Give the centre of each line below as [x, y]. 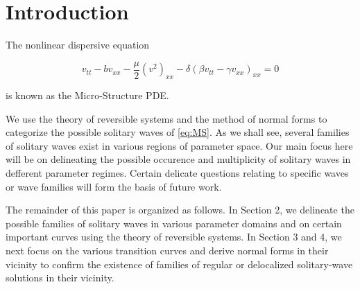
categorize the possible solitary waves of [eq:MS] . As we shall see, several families [178, 132]
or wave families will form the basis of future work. [114, 186]
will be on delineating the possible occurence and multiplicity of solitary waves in [178, 159]
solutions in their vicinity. [60, 278]
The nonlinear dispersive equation [78, 45]
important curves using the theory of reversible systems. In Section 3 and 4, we [174, 237]
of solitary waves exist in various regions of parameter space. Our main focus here [179, 145]
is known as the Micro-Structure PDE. [87, 95]
